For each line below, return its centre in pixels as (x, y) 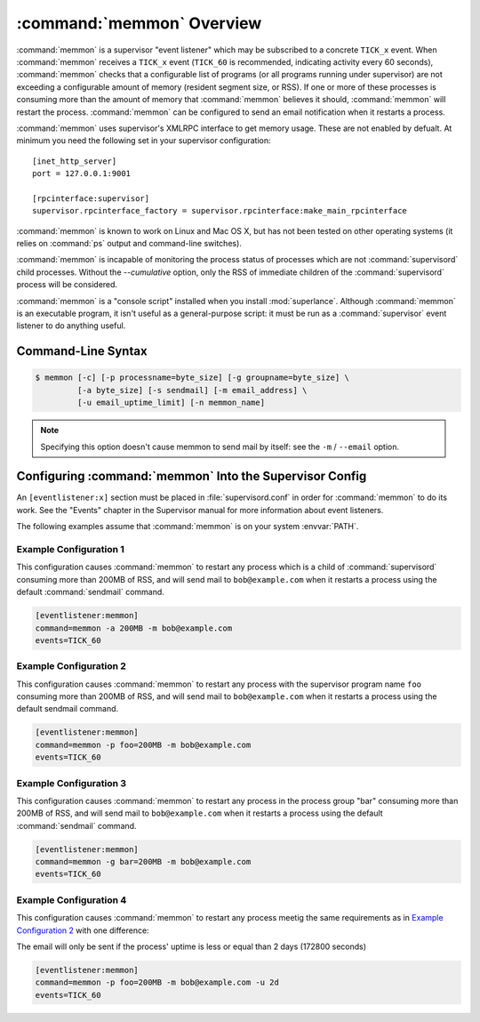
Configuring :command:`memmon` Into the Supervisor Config (192, 476)
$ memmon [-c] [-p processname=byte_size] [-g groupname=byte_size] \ (192, 378)
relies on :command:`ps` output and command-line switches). (129, 244)
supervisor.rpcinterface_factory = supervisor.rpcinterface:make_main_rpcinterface (220, 211)
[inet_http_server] (75, 161)
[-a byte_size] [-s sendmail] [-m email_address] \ (192, 390)
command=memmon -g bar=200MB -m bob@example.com (143, 862)
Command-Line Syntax (82, 351)
